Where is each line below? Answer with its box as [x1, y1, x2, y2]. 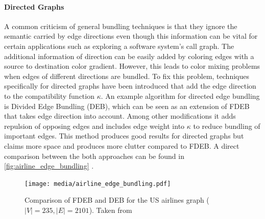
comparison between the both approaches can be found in [4, 150, 184, 161]
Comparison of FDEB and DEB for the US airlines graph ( [25, 195, 209, 205]
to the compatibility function [4, 90, 94, 101]
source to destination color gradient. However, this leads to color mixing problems [4, 61, 260, 71]
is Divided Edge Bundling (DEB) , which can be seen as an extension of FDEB [4, 100, 250, 111]
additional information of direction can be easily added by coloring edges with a [4, 50, 254, 61]
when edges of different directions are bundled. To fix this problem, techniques [4, 70, 249, 81]
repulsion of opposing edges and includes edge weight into [4, 120, 185, 131]
